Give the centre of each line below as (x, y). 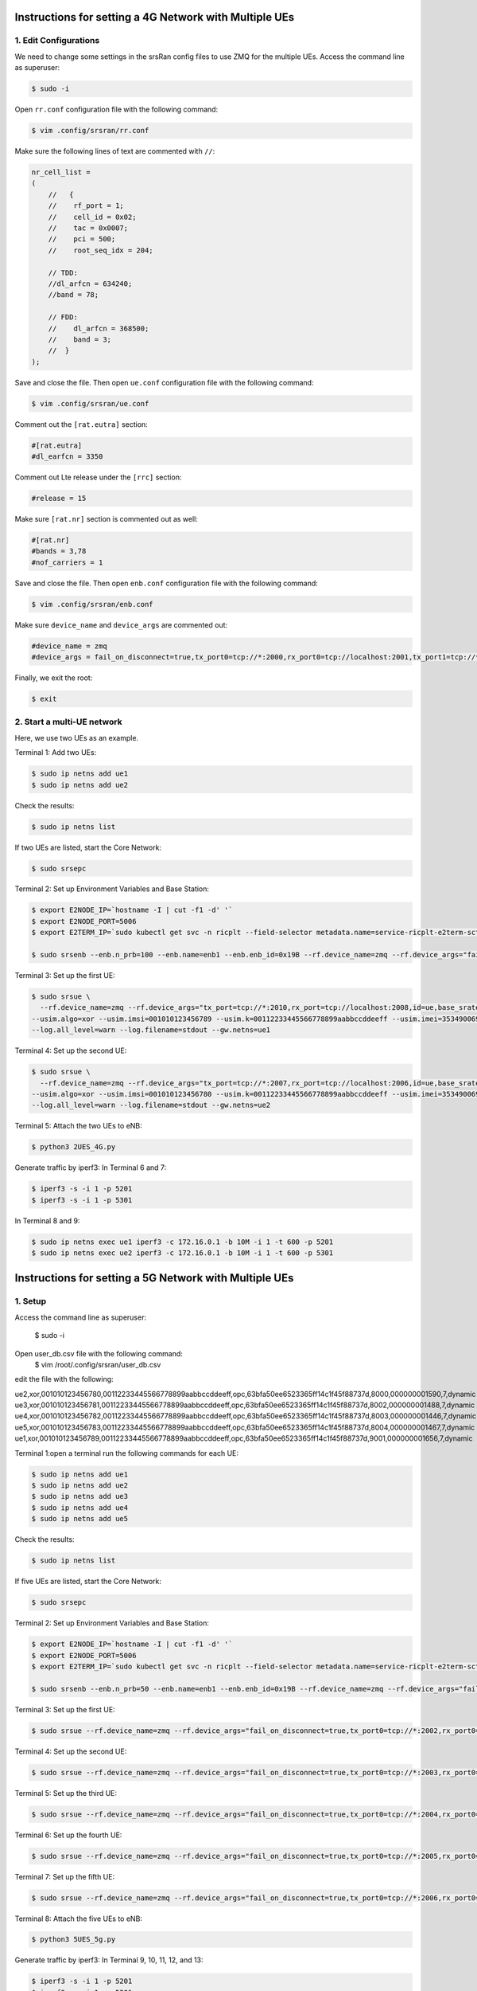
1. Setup (31, 1301)
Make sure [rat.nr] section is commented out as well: (107, 519)
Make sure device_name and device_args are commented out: (121, 624)
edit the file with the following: (64, 1379)
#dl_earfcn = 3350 (67, 457)
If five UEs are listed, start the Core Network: (88, 1582)
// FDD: (63, 317)
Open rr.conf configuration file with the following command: (116, 110)
